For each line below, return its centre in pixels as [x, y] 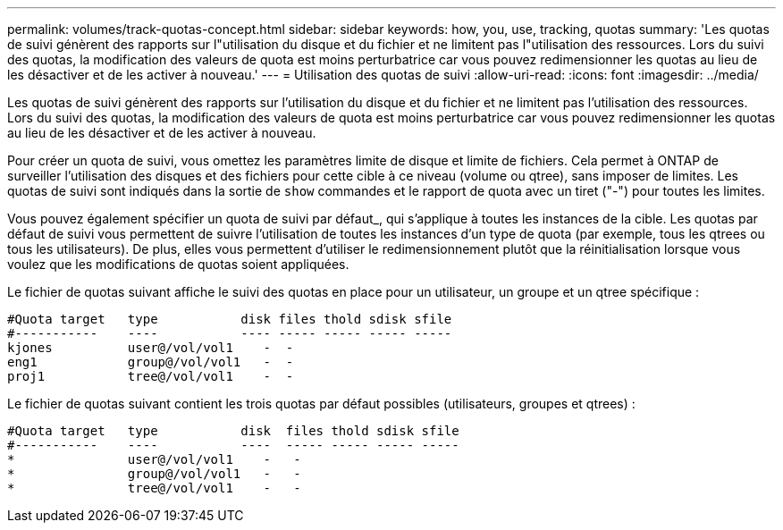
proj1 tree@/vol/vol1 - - [151, 376]
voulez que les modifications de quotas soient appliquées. [178, 264]
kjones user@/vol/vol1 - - [151, 348]
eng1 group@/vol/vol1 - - [151, 362]
